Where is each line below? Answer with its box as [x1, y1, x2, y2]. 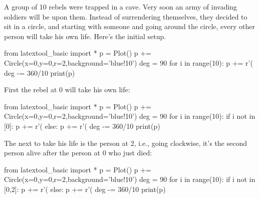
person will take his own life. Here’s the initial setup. [4, 31, 166, 41]
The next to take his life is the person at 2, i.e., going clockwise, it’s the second [4, 137, 247, 148]
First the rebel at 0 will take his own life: [4, 84, 130, 95]
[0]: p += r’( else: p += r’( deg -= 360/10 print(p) [4, 120, 160, 131]
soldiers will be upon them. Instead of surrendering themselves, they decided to [4, 11, 247, 22]
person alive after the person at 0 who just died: [4, 147, 152, 158]
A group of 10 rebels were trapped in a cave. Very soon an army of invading [4, 2, 237, 12]
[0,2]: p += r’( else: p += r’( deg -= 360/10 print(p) [4, 183, 166, 194]
